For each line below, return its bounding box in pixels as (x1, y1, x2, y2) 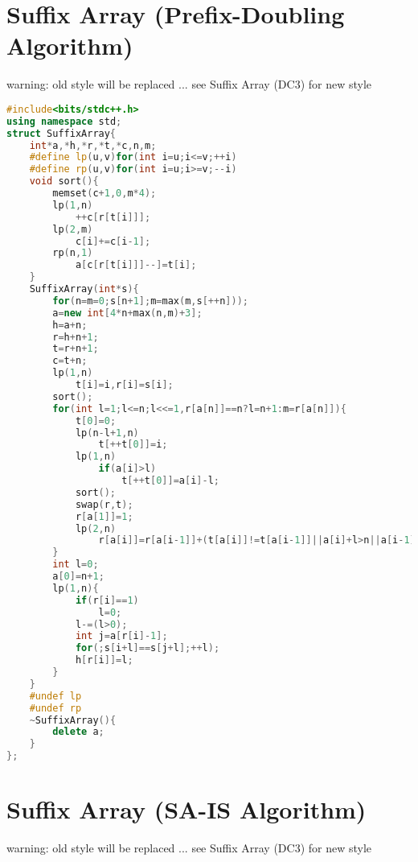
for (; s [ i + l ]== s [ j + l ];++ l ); (75, 642, 220, 654)
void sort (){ (29, 175, 99, 188)
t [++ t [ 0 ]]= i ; (98, 439, 168, 451)
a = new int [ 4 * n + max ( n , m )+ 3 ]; (52, 307, 203, 319)
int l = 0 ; (52, 559, 99, 571)
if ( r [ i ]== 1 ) (75, 594, 139, 606)
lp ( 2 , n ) (75, 522, 117, 534)
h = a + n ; (52, 319, 88, 331)
